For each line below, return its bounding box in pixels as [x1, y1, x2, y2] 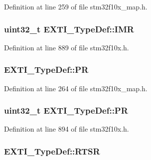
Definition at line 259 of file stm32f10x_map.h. [4, 1, 148, 11]
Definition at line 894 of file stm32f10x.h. [4, 124, 129, 134]
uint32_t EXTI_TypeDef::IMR [4, 22, 134, 35]
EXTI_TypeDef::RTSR [4, 145, 100, 157]
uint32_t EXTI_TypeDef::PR [4, 104, 128, 117]
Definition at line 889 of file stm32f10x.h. [4, 42, 129, 52]
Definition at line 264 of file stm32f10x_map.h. [4, 83, 148, 93]
